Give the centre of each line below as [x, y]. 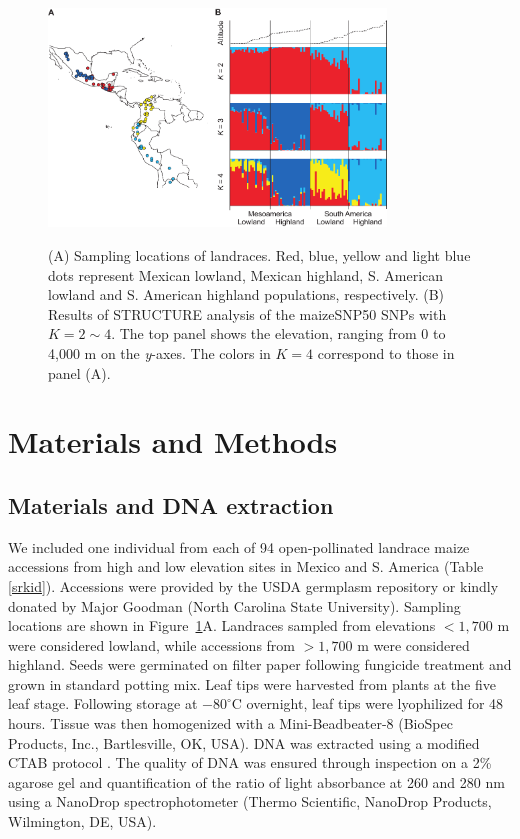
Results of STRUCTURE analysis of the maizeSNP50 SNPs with [247, 313]
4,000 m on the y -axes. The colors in [159, 352]
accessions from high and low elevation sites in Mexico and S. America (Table [246, 566]
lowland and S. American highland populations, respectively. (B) [246, 294]
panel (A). [79, 372]
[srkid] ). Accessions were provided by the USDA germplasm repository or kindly [253, 585]
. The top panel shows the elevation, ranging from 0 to [278, 333]
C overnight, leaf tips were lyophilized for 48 [367, 703]
